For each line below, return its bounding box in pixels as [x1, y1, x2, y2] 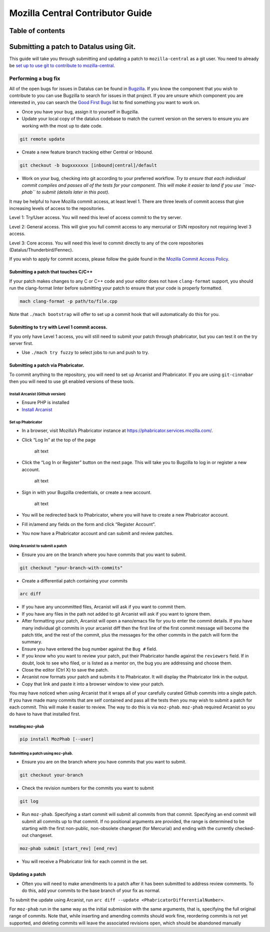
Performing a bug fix [9, 75, 60, 82]
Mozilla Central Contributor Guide [9, 7, 152, 18]
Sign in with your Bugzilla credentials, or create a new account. [21, 489, 152, 495]
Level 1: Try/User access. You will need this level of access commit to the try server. [9, 214, 182, 220]
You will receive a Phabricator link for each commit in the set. [21, 858, 148, 864]
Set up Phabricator [9, 419, 42, 424]
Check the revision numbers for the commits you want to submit [21, 785, 154, 791]
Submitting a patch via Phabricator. [9, 362, 84, 368]
